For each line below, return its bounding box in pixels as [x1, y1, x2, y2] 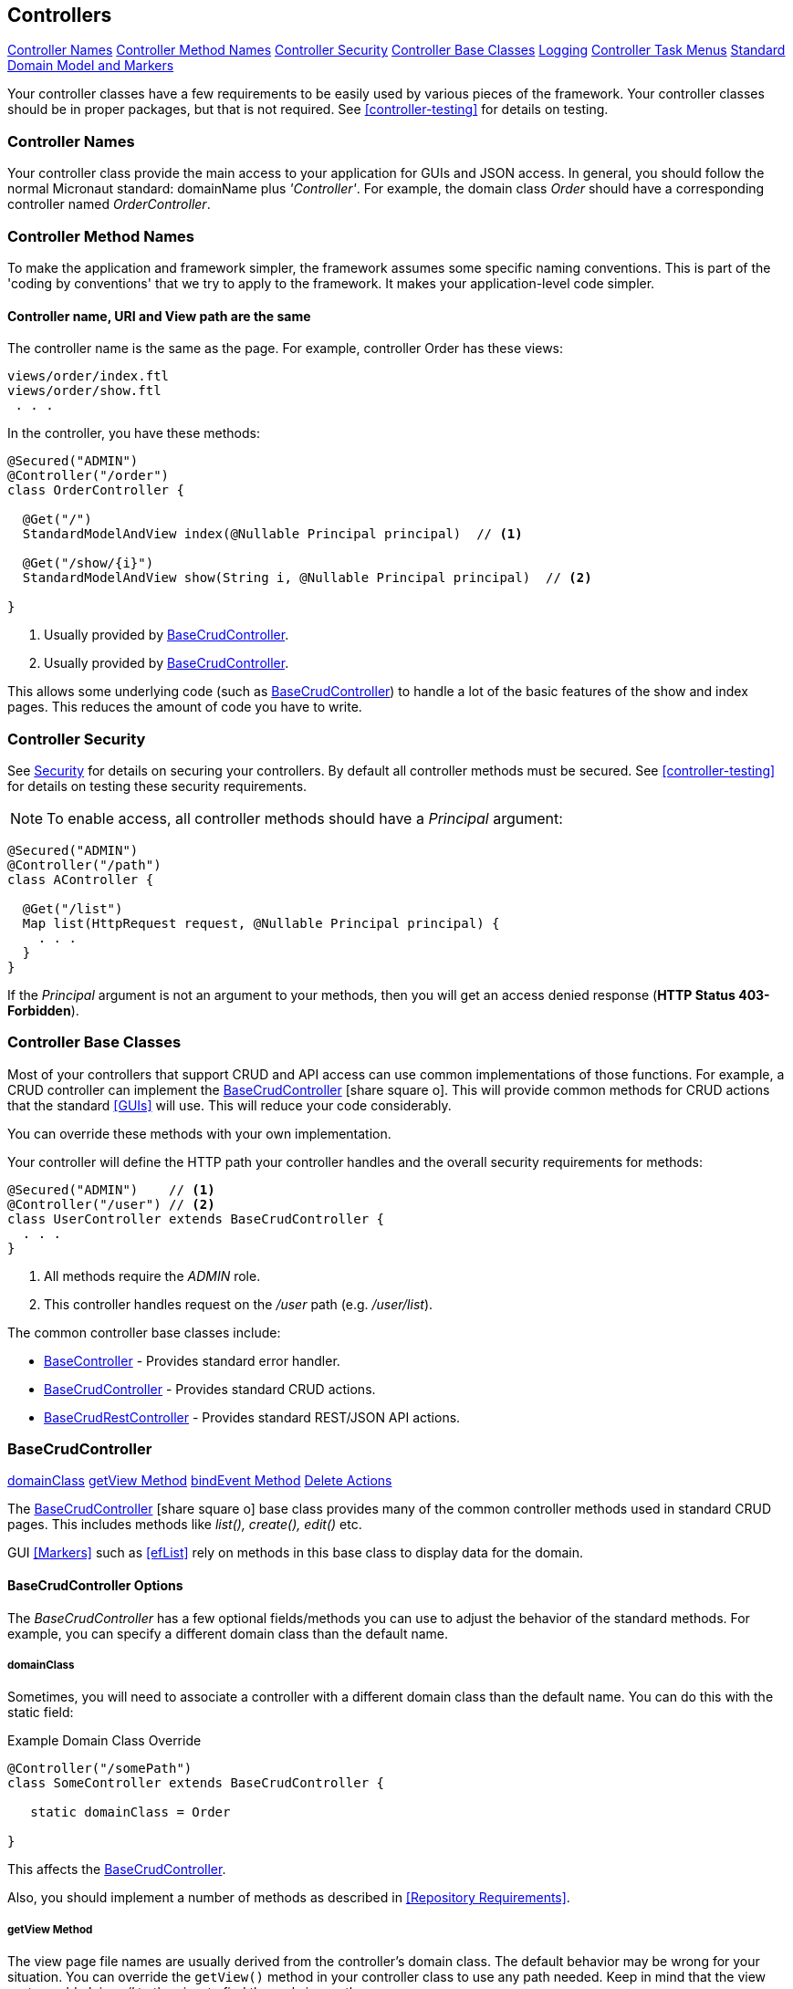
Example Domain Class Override [7, 1733, 202, 1749]
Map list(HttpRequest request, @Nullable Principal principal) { [22, 915, 500, 931]
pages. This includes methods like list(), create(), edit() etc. [7, 1516, 362, 1533]
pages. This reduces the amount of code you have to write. [7, 699, 362, 715]
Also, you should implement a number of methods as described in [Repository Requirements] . [7, 1890, 570, 1906]
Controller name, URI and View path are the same [7, 307, 311, 324]
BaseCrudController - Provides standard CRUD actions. [44, 1380, 376, 1397]
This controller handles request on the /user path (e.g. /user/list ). [44, 1296, 433, 1312]
